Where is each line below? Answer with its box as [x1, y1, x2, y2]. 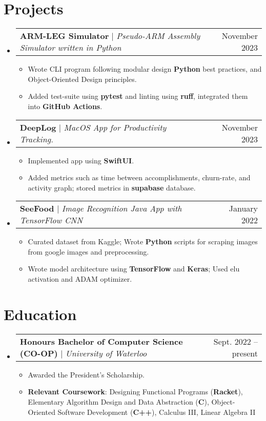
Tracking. [19, 133, 54, 145]
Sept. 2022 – [213, 335, 258, 347]
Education [4, 303, 77, 324]
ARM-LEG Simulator [19, 30, 109, 42]
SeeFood [19, 202, 54, 215]
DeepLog [19, 121, 56, 133]
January [229, 202, 258, 215]
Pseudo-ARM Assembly [116, 30, 200, 42]
